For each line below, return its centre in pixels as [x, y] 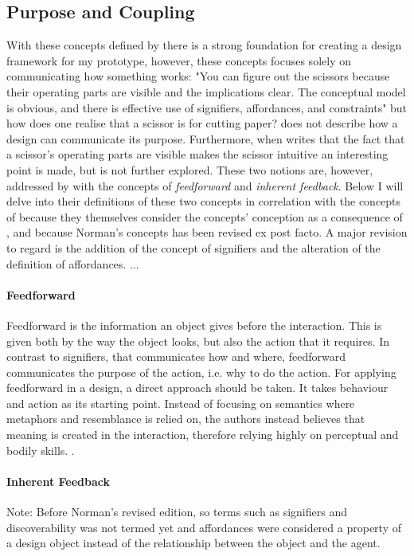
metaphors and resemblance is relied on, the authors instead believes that [186, 419]
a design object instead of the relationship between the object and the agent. [193, 543]
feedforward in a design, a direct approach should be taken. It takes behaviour [197, 388]
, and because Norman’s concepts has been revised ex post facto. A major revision [207, 232]
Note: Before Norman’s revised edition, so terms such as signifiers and [177, 512]
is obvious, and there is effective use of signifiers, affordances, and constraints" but [207, 107]
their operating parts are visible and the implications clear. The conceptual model [206, 91]
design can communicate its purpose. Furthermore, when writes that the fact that [206, 138]
